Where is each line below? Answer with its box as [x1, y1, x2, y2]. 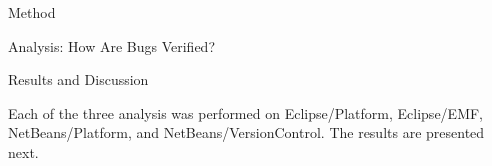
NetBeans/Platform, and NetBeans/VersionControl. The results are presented [8, 122, 485, 143]
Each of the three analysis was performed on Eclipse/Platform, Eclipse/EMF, [8, 102, 484, 123]
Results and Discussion [8, 69, 149, 90]
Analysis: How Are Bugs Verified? [8, 35, 215, 56]
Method [8, 2, 56, 22]
